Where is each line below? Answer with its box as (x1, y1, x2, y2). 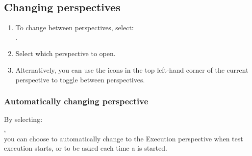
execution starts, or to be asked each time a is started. (4, 143, 167, 153)
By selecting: (4, 114, 43, 124)
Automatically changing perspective (4, 95, 149, 107)
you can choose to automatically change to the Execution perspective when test (4, 133, 243, 143)
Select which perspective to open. (15, 48, 116, 58)
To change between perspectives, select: (15, 22, 134, 33)
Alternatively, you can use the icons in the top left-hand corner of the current (15, 64, 249, 75)
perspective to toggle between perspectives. (15, 74, 145, 84)
